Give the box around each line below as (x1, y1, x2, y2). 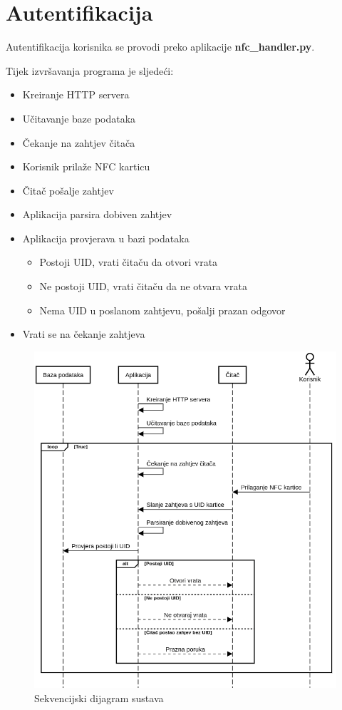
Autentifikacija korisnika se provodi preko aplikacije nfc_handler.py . (6, 39, 315, 54)
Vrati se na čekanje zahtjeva (22, 326, 145, 341)
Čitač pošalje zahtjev (22, 182, 114, 197)
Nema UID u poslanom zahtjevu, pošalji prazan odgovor (39, 302, 286, 317)
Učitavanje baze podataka (22, 110, 136, 125)
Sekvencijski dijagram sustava (34, 690, 164, 705)
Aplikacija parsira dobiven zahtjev (22, 207, 172, 222)
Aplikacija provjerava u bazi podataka (22, 230, 190, 245)
